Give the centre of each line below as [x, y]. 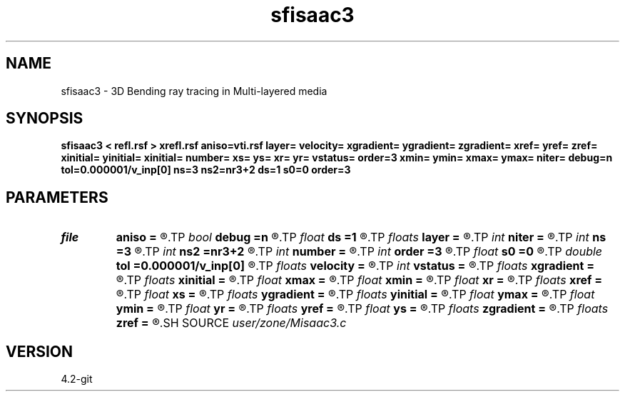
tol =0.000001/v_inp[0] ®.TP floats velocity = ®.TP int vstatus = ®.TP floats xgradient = [355, 266]
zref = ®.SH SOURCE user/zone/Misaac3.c [231, 323]
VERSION [40, 351]
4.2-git [77, 379]
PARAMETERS [57, 197]
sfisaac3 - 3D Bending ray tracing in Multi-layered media [194, 91]
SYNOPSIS [45, 119]
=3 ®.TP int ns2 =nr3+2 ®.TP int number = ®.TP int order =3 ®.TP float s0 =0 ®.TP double [359, 252]
